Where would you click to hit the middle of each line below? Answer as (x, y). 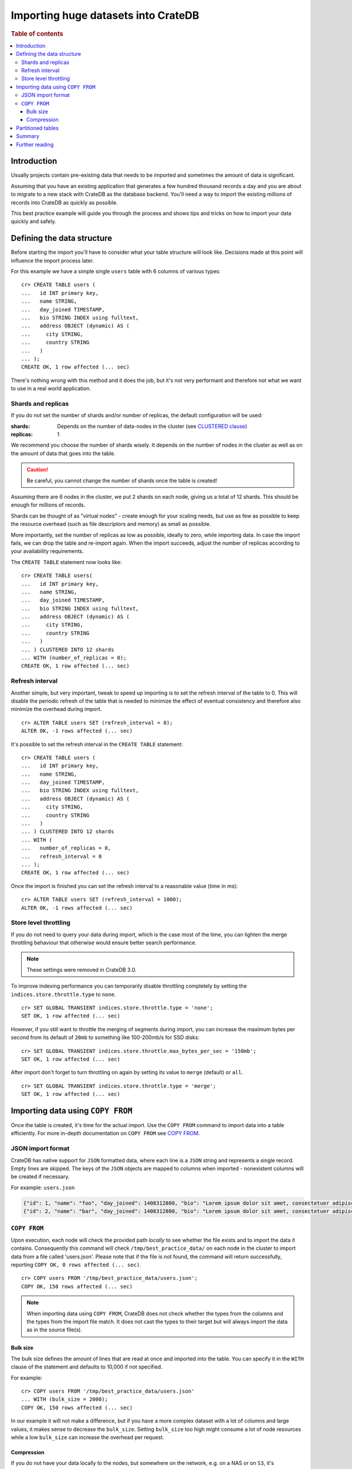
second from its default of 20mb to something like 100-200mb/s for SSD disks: (105, 1038)
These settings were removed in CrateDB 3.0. (82, 970)
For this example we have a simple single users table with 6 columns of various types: (116, 271)
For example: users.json (43, 1188)
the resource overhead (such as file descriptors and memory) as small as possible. (111, 524)
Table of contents (37, 33)
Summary (28, 136)
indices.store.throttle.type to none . (64, 994)
